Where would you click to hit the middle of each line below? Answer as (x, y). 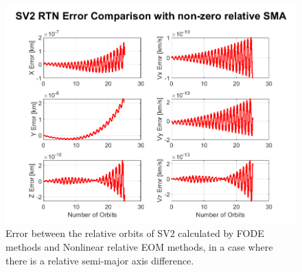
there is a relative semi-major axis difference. (100, 260)
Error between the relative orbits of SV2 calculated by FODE (135, 233)
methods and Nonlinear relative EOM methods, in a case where (139, 247)
